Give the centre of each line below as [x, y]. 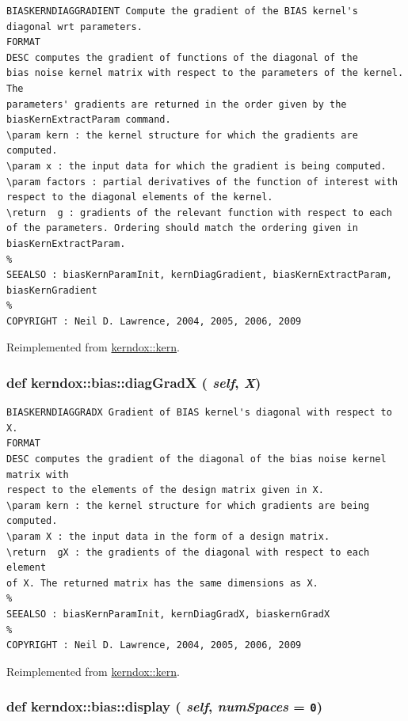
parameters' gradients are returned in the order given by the [177, 104]
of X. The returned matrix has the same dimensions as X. [162, 583]
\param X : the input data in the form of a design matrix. [168, 537]
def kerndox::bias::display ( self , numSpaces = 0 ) [164, 706]
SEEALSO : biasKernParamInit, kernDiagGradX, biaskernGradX [168, 614]
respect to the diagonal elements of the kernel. [140, 197]
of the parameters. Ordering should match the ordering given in [182, 228]
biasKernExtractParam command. [89, 120]
